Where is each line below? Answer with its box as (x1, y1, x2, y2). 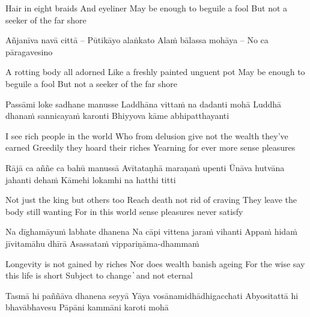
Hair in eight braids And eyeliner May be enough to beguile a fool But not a (5, 2, 288, 14)
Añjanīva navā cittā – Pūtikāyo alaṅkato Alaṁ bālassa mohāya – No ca (5, 34, 269, 46)
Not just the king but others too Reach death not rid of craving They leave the (5, 193, 297, 206)
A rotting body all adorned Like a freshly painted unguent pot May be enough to (5, 65, 305, 78)
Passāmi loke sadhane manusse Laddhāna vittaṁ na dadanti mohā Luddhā (5, 97, 282, 110)
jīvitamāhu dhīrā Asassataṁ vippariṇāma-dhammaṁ (5, 237, 199, 249)
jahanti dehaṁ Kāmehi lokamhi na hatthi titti (5, 173, 176, 186)
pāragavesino (5, 45, 53, 58)
